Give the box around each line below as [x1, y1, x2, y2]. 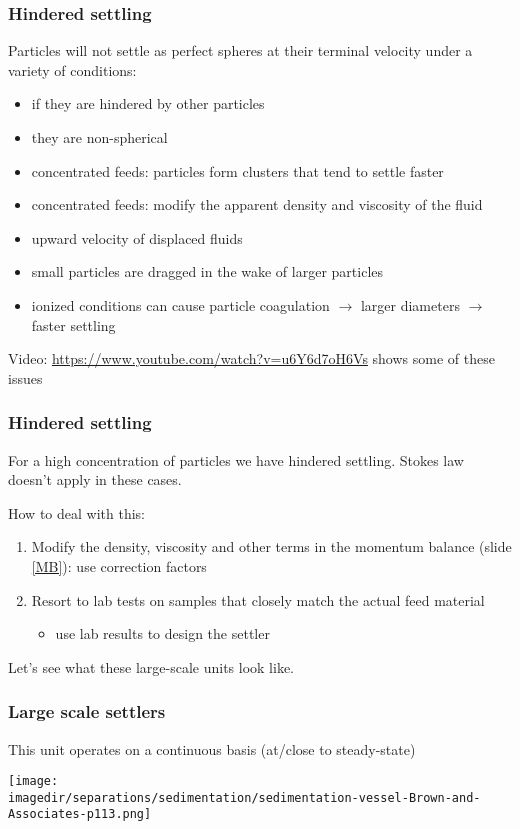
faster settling [31, 314, 116, 335]
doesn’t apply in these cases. [8, 469, 182, 490]
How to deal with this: [8, 502, 145, 523]
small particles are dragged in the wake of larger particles [31, 261, 384, 282]
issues [8, 367, 43, 388]
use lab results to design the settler [55, 623, 270, 644]
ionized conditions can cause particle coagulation [31, 294, 330, 315]
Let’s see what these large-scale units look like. [8, 656, 295, 677]
